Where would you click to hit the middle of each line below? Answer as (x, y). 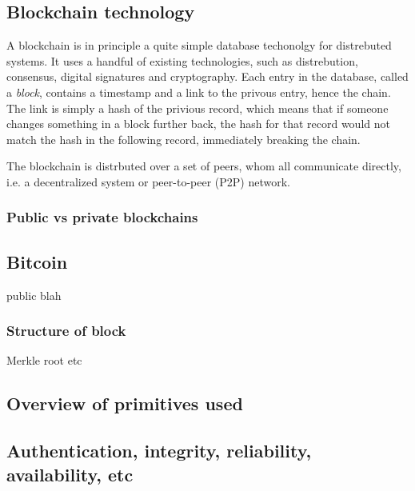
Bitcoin (37, 261)
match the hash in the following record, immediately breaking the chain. (184, 139)
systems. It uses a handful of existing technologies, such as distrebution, (182, 60)
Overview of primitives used (125, 403)
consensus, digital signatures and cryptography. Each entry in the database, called (207, 76)
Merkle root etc (44, 360)
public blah (34, 295)
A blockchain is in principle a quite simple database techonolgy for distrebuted (199, 45)
